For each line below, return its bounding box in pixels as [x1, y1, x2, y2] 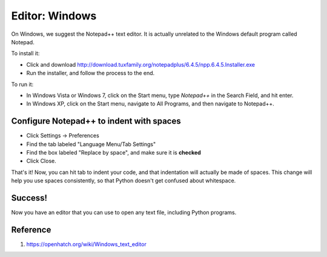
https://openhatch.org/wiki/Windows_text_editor [26, 240, 147, 248]
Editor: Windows [11, 9, 97, 22]
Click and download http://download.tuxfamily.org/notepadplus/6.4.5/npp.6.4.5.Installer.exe [26, 61, 256, 68]
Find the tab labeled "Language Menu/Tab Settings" [26, 140, 156, 148]
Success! [11, 193, 48, 203]
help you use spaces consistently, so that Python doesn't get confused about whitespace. [11, 177, 236, 184]
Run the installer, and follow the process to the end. [26, 70, 155, 77]
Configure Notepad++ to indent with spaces [11, 116, 181, 127]
